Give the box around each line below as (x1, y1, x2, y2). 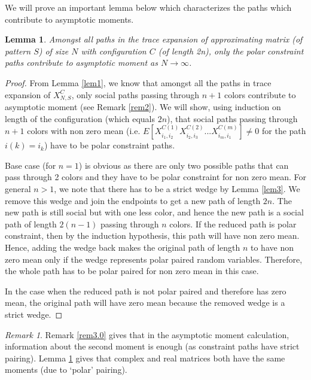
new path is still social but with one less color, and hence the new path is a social (5, 206, 304, 218)
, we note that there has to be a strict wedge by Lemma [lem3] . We (54, 182, 300, 194)
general (5, 182, 31, 194)
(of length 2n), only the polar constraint (158, 44, 304, 57)
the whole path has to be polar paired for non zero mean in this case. (5, 265, 259, 277)
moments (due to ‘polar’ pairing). (5, 363, 127, 376)
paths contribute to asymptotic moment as (5, 56, 158, 69)
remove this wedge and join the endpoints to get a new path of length (5, 194, 261, 206)
